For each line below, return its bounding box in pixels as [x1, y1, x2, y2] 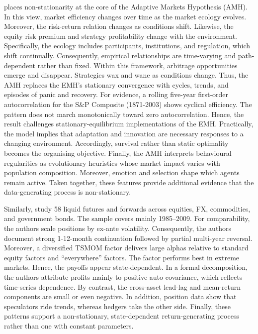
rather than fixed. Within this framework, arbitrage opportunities [37, 60, 238, 70]
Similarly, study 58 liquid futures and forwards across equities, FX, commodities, [4, 203, 251, 214]
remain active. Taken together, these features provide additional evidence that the [4, 177, 254, 187]
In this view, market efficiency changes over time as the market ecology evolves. [4, 11, 247, 21]
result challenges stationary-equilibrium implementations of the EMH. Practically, [4, 118, 254, 129]
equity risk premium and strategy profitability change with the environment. [4, 30, 237, 41]
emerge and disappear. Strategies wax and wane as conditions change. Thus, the [4, 70, 249, 80]
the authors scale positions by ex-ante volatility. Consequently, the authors [4, 223, 232, 233]
